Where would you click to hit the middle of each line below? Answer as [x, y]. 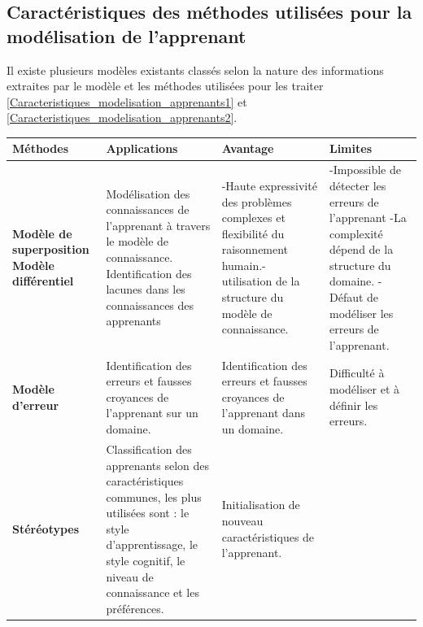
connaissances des [150, 305]
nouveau [242, 521]
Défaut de [354, 297]
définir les [353, 405]
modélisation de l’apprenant [126, 35]
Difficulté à [357, 373]
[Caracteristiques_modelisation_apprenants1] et [127, 101]
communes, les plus [154, 496]
